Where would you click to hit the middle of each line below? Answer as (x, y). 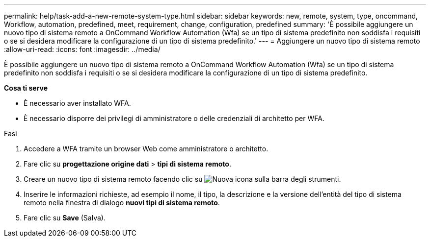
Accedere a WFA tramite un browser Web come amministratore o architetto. (146, 149)
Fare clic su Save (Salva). (65, 218)
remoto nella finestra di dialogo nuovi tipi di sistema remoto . (122, 203)
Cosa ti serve (26, 88)
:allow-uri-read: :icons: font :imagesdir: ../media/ (82, 49)
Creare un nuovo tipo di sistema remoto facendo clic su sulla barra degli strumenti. (182, 179)
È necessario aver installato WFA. (77, 103)
